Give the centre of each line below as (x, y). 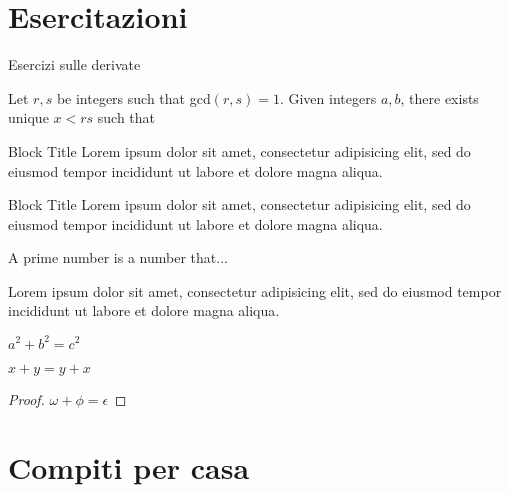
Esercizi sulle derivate (74, 64)
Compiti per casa (129, 467)
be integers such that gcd (133, 97)
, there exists (439, 97)
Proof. (26, 398)
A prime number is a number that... (118, 257)
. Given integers (328, 97)
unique (28, 117)
